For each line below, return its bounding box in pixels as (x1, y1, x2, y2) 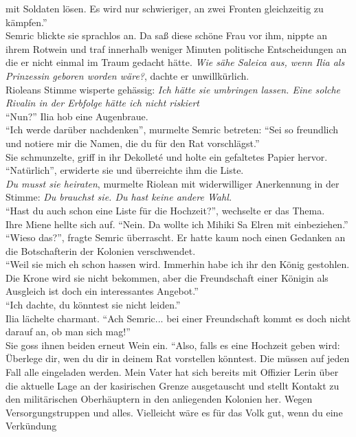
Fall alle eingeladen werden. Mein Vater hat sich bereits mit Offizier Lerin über (5, 365, 339, 379)
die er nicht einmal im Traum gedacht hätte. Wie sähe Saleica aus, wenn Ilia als (5, 55, 345, 69)
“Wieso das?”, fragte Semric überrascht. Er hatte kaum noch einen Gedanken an (5, 230, 346, 245)
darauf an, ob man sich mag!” (5, 324, 131, 339)
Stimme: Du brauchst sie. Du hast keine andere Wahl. (5, 190, 232, 204)
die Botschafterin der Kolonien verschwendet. (5, 243, 196, 258)
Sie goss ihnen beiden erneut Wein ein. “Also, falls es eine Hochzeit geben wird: (5, 337, 340, 352)
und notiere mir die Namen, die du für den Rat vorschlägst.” (5, 135, 260, 150)
